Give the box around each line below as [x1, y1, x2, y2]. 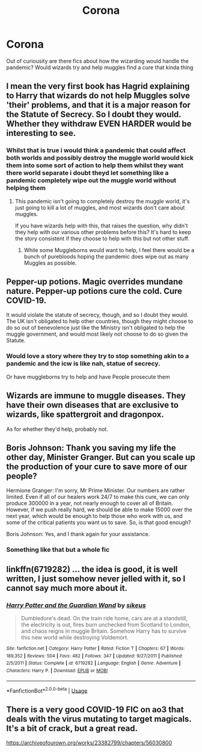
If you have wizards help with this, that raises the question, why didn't [14, 222, 188, 229]
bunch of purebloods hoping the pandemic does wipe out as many [23, 253, 189, 260]
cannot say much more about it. [6, 583, 128, 593]
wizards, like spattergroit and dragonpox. [6, 410, 164, 420]
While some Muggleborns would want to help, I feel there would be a [23, 246, 195, 253]
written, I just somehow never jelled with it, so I [6, 573, 186, 584]
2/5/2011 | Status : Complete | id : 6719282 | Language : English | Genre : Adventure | [6, 660, 181, 667]
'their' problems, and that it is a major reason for [6, 100, 191, 110]
